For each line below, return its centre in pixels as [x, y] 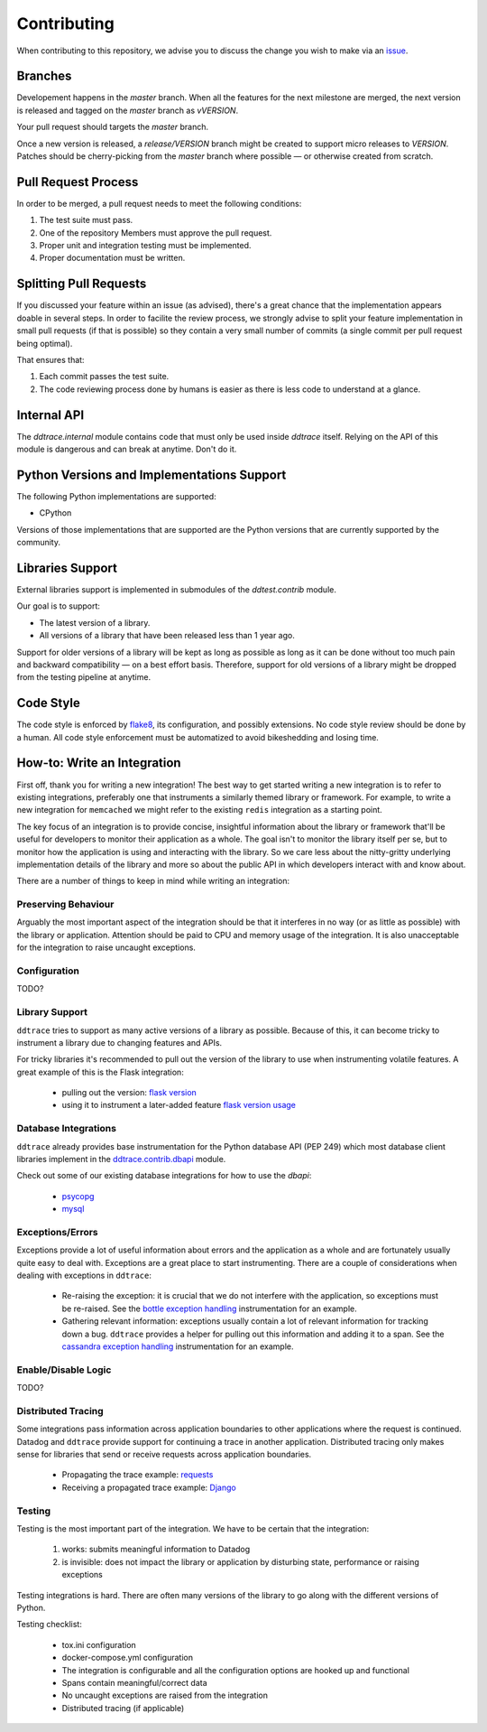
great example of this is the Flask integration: [100, 1072]
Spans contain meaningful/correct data [134, 1682]
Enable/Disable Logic [64, 1370]
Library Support [52, 1012]
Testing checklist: [50, 1625]
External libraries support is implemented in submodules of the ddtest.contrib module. [177, 590]
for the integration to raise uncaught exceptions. [106, 947]
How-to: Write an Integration [99, 763]
